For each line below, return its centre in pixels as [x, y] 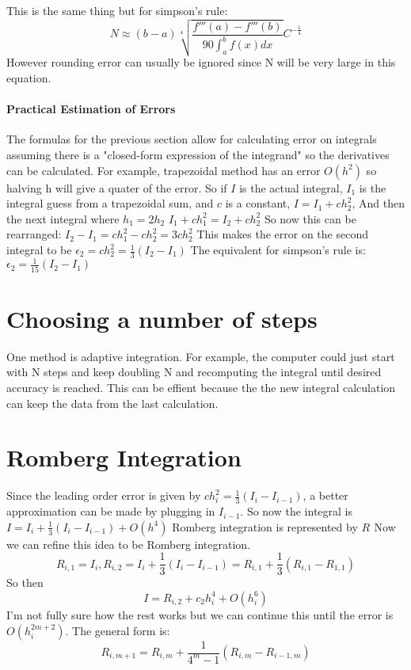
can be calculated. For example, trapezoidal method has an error [164, 170]
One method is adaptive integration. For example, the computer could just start [201, 356]
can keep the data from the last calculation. [112, 403]
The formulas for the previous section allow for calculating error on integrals [192, 139]
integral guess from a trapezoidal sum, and [110, 203]
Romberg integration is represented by [265, 526]
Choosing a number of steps [162, 318]
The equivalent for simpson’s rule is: [278, 250]
